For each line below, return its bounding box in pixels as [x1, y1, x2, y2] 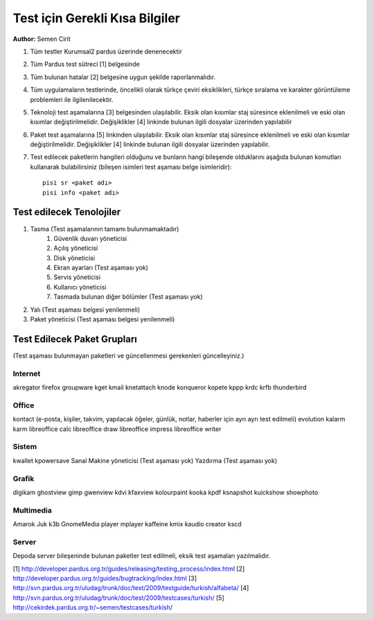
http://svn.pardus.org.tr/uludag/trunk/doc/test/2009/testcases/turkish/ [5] [12, 594, 224, 602]
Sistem [12, 442, 37, 451]
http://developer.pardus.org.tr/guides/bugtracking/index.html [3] [12, 573, 197, 583]
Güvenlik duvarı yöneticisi [53, 234, 127, 242]
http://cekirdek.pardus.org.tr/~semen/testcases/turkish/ [12, 603, 173, 612]
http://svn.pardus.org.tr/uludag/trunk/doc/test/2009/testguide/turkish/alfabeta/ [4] [12, 584, 249, 592]
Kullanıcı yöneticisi [53, 283, 107, 291]
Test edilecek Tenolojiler [12, 206, 121, 218]
